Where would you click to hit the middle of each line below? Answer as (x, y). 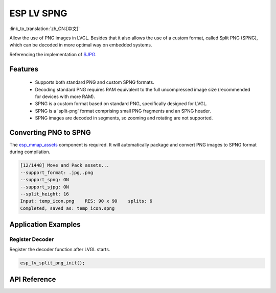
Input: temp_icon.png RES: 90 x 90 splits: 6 (86, 201)
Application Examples (45, 225)
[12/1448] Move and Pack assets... (65, 165)
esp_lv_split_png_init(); (53, 263)
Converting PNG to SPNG (50, 132)
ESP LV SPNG (38, 13)
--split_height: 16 (44, 194)
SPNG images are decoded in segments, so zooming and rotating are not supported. (124, 118)
